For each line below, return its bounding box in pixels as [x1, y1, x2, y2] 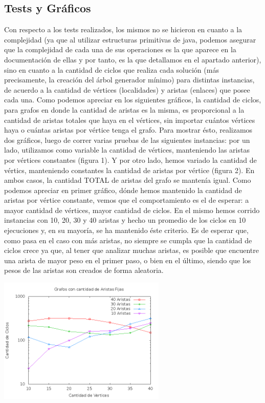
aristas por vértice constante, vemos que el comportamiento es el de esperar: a [4, 195, 249, 205]
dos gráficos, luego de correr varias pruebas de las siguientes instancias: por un [4, 134, 250, 145]
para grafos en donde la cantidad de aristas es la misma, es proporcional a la [4, 104, 245, 115]
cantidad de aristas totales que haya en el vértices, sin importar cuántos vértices [4, 114, 255, 125]
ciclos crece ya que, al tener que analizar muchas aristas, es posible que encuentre [4, 245, 259, 256]
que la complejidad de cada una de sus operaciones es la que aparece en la [4, 44, 236, 55]
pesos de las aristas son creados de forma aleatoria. [4, 265, 164, 275]
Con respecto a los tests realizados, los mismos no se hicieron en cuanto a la [4, 24, 242, 35]
